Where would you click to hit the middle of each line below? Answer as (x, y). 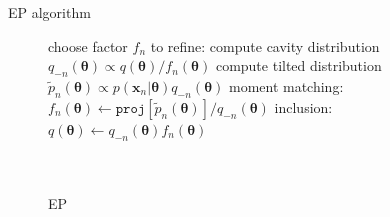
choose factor (88, 45)
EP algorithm (49, 12)
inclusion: (303, 106)
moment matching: (286, 85)
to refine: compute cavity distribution (265, 45)
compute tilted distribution (298, 65)
